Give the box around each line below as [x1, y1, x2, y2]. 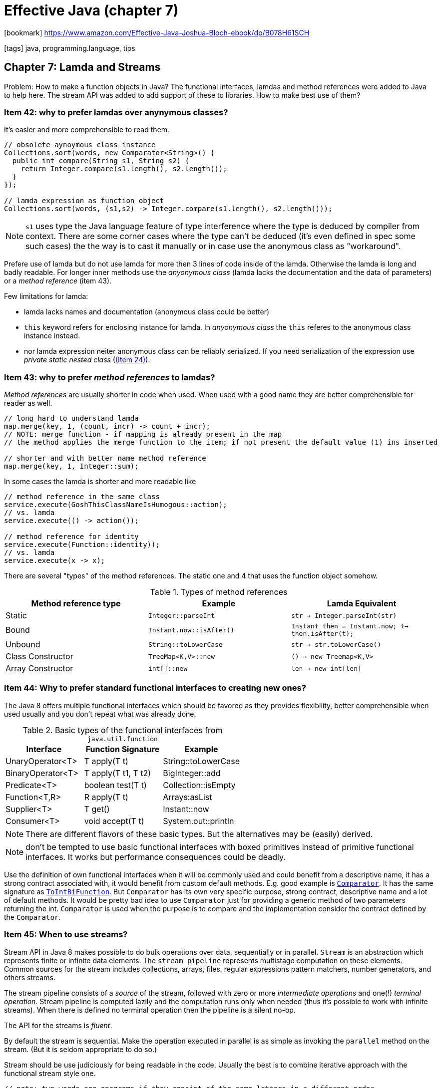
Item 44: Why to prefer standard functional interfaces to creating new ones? [4, 683, 306, 693]
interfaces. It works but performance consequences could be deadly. [25, 851, 286, 862]
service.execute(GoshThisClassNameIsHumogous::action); [4, 501, 227, 509]
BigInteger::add [163, 768, 221, 778]
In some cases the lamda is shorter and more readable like [4, 477, 196, 486]
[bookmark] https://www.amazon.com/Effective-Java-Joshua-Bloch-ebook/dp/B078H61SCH [4, 28, 310, 37]
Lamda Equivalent [327, 598, 397, 609]
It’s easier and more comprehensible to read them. [4, 125, 169, 134]
